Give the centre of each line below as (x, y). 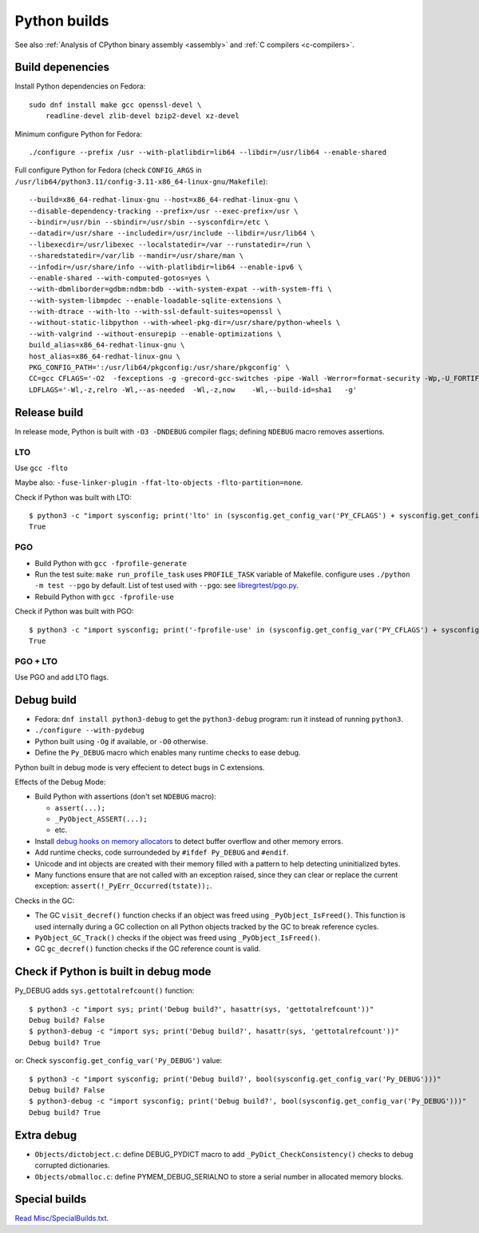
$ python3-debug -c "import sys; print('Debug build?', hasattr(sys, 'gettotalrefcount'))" (214, 1031)
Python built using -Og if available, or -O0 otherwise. (121, 741)
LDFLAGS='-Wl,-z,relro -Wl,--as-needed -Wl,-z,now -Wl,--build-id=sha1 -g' (193, 390)
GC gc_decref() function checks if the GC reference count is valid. (148, 949)
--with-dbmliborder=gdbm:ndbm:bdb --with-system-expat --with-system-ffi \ (180, 289)
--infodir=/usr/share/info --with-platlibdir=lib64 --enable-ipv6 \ (166, 267)
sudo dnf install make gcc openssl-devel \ (115, 105)
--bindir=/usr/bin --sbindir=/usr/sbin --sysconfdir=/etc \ (149, 222)
